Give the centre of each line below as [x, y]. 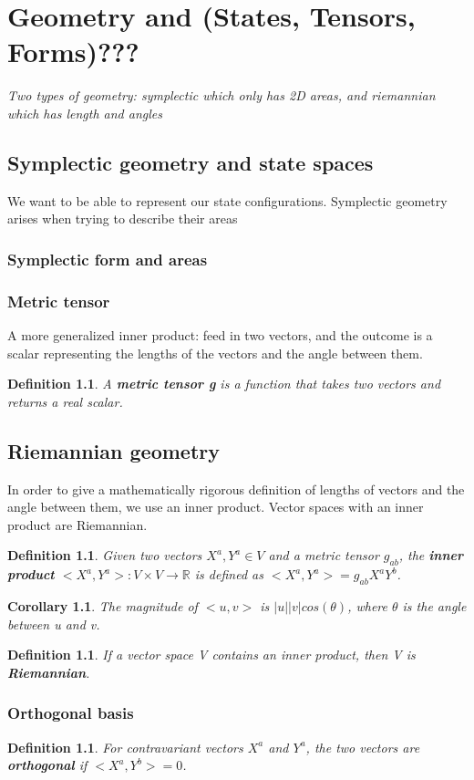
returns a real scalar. [65, 401]
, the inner [431, 555]
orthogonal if [47, 765]
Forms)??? [73, 52]
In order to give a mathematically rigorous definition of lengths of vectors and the [236, 489]
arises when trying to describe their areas [123, 218]
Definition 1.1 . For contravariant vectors [125, 747]
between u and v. [54, 624]
